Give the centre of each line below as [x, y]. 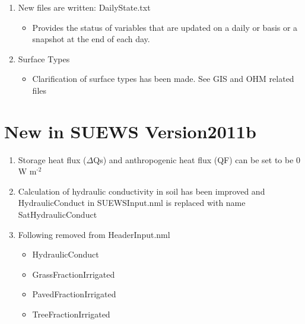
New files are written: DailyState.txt [84, 7]
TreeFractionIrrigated [71, 314]
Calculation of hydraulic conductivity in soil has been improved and [142, 191]
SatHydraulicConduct [58, 215]
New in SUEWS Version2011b [130, 131]
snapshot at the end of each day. [91, 39]
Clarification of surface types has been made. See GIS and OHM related [163, 79]
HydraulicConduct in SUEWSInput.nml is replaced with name [132, 203]
